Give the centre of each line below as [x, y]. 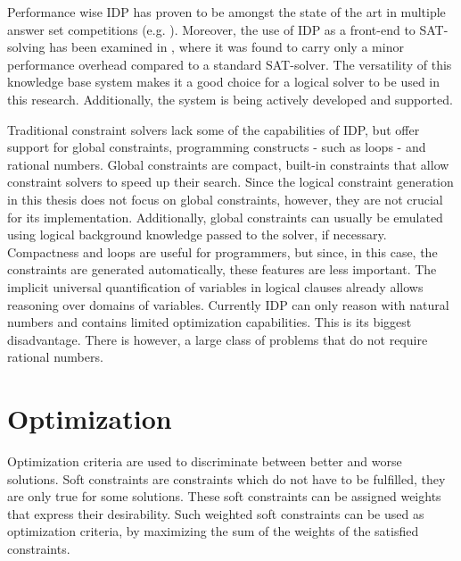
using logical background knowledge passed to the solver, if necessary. [197, 234]
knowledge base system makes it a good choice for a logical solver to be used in [224, 82]
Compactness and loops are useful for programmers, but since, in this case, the [222, 251]
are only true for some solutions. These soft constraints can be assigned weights [224, 496]
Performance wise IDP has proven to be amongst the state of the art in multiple [226, 12]
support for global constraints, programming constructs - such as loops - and [217, 147]
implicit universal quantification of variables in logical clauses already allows [215, 286]
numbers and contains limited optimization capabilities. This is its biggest [210, 322]
